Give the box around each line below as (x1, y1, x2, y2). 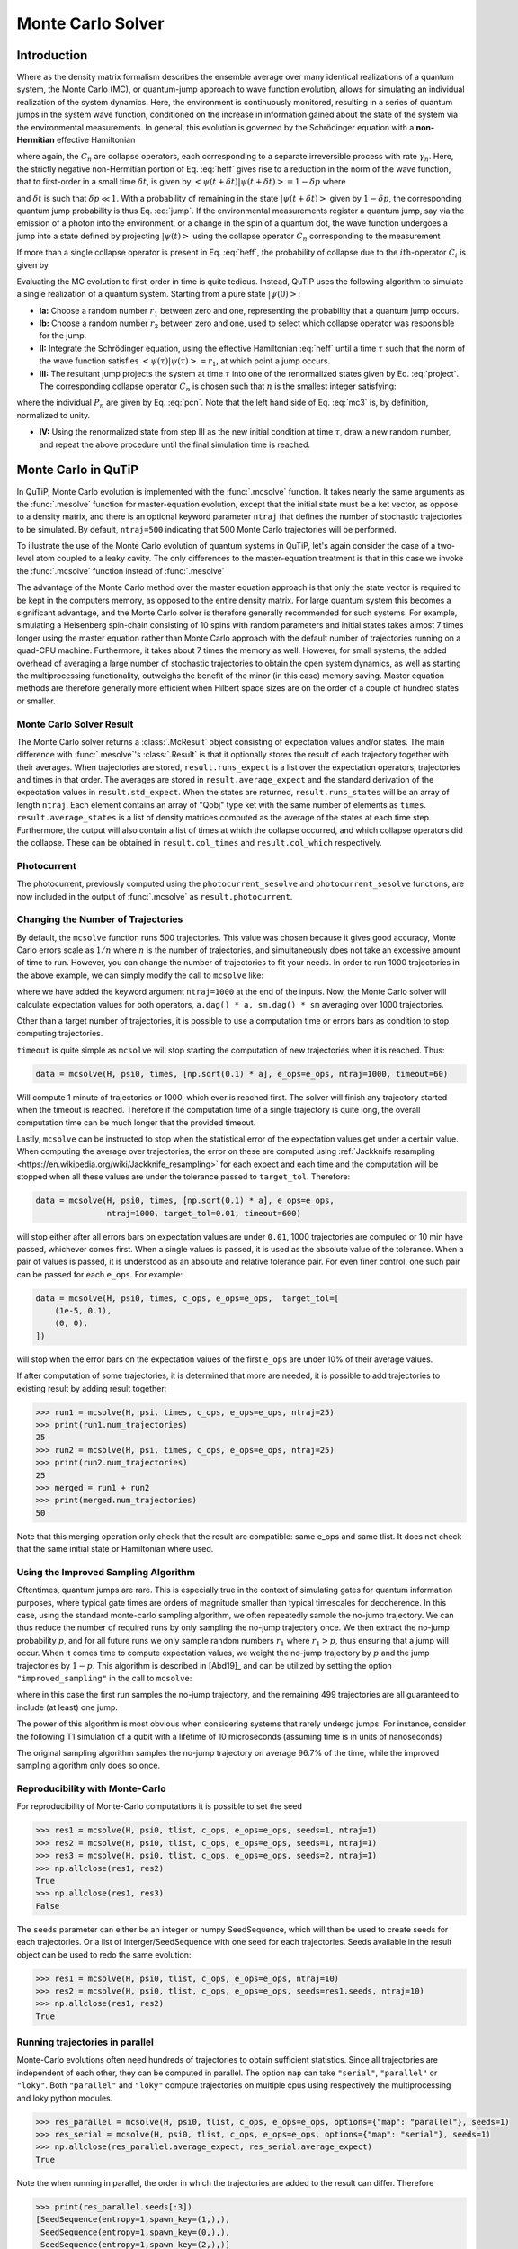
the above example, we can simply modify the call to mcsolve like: (16, 970, 264, 981)
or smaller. (16, 695, 56, 706)
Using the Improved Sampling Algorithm (16, 1565, 196, 1578)
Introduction (16, 48, 88, 63)
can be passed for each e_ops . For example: (16, 1268, 183, 1279)
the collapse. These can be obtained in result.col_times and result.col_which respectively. (16, 838, 382, 848)
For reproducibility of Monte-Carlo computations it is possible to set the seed (16, 1801, 303, 1812)
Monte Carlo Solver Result (16, 718, 134, 730)
